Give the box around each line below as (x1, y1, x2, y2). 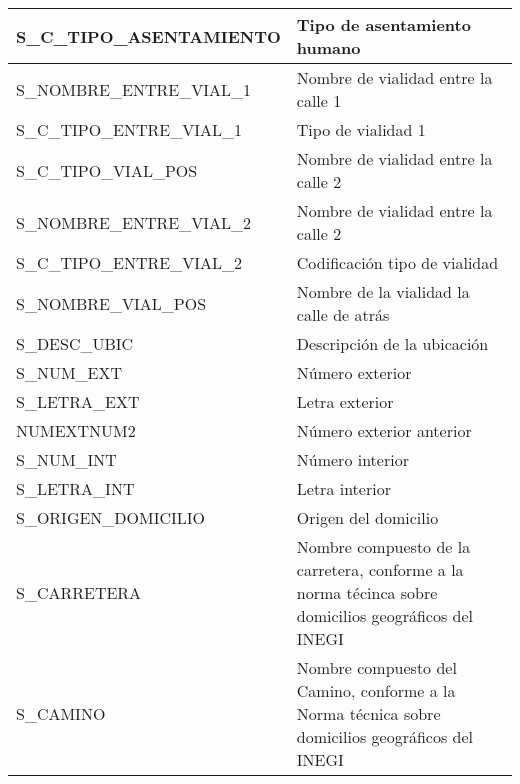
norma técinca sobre (296, 581, 438, 604)
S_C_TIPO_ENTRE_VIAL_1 (16, 118, 243, 141)
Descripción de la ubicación (296, 332, 489, 355)
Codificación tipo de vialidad (296, 251, 499, 274)
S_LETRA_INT (16, 477, 135, 500)
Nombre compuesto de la (296, 535, 471, 558)
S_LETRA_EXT (16, 390, 140, 413)
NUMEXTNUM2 (16, 419, 136, 442)
